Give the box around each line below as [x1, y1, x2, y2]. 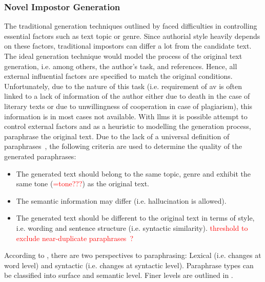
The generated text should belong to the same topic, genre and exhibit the [16, 168, 251, 179]
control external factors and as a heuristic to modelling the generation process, [4, 121, 251, 132]
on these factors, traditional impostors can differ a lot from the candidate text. [4, 40, 252, 51]
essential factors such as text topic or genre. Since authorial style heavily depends [4, 30, 260, 41]
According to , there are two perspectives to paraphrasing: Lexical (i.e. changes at [4, 250, 261, 261]
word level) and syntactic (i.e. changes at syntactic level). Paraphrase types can [4, 259, 254, 270]
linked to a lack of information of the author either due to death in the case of [4, 91, 250, 101]
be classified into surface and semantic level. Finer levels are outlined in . [4, 270, 233, 280]
